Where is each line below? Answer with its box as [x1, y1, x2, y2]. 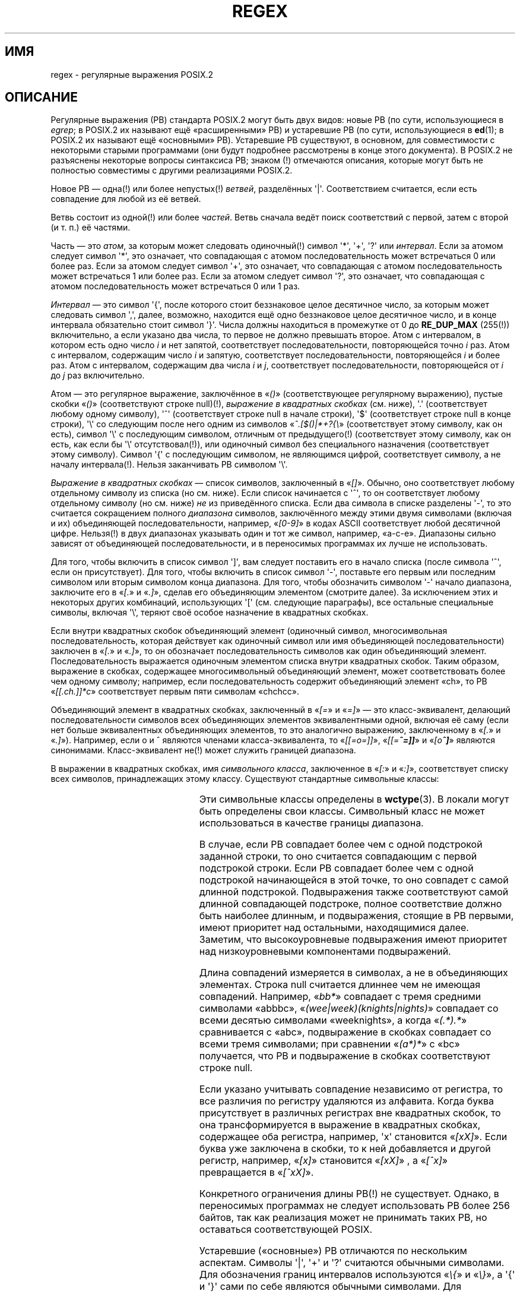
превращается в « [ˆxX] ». [199, 1166, 314, 1179]
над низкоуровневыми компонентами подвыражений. [199, 945, 451, 958]
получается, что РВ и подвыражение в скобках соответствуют [199, 1050, 490, 1062]
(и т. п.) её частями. [50, 222, 131, 233]
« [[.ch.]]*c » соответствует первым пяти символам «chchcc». [50, 686, 299, 697]
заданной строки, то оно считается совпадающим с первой [199, 850, 477, 863]
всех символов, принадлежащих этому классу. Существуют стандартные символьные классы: [50, 774, 439, 784]
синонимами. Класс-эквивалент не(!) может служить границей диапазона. [50, 745, 356, 756]
